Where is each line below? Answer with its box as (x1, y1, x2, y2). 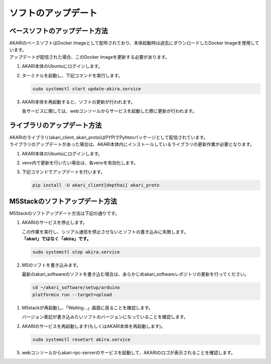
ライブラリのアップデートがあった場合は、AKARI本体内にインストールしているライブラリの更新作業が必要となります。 (9, 141, 254, 148)
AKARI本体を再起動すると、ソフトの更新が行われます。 (22, 98, 135, 105)
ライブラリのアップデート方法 (9, 121, 102, 130)
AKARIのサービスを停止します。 (22, 219, 88, 225)
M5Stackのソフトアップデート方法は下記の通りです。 (9, 210, 120, 216)
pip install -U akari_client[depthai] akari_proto (32, 182, 160, 188)
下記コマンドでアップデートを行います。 (22, 169, 105, 175)
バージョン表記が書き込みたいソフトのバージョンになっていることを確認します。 (22, 314, 188, 320)
